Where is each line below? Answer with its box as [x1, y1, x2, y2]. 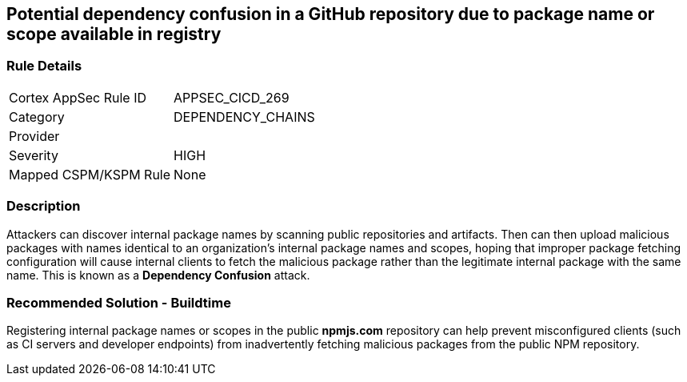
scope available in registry [6, 24, 222, 44]
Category [9, 108, 65, 125]
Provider [9, 127, 60, 144]
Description [6, 198, 81, 215]
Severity [9, 147, 58, 163]
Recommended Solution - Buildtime [6, 294, 231, 311]
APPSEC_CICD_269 [174, 89, 290, 106]
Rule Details [6, 58, 82, 74]
